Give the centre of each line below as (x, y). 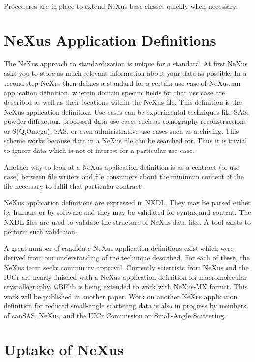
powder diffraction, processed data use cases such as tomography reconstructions (125, 121)
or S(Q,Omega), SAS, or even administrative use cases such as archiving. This (122, 131)
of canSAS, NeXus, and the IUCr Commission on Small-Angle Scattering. (115, 315)
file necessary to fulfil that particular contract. (74, 186)
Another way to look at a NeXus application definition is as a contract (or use (122, 166)
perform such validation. (41, 231)
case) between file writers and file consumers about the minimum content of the (124, 176)
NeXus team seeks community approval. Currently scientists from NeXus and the (126, 267)
